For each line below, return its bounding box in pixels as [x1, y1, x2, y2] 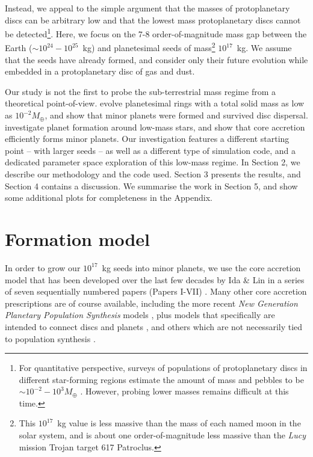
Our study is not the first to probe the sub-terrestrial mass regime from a [5, 85, 276, 97]
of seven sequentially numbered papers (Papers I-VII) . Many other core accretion [5, 285, 307, 298]
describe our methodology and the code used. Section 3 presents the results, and [5, 168, 301, 180]
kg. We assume [237, 41, 292, 54]
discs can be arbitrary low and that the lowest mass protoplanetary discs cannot [5, 13, 301, 26]
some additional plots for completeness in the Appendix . [5, 191, 212, 204]
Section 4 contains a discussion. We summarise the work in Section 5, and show [5, 179, 298, 192]
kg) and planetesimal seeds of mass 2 [82, 40, 215, 54]
